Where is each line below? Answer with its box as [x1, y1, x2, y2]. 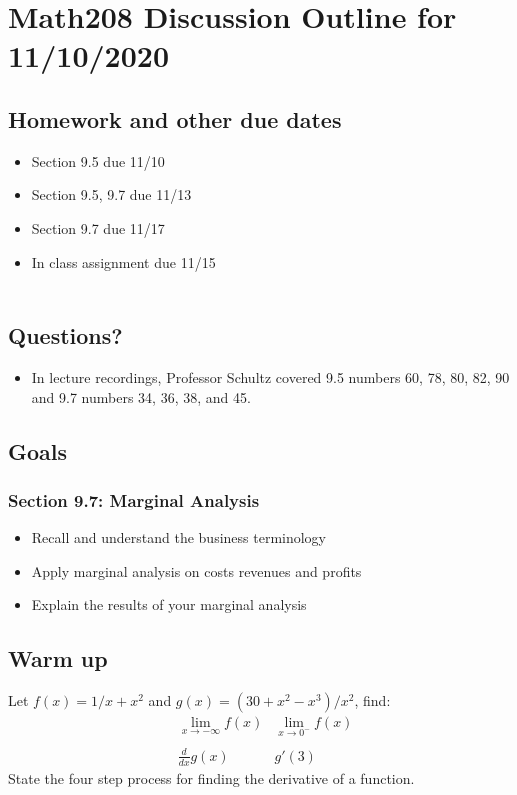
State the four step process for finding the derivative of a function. [8, 767, 415, 788]
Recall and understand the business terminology [31, 527, 327, 548]
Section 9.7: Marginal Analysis [8, 487, 260, 512]
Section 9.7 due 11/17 [31, 217, 165, 238]
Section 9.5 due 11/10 [31, 150, 165, 171]
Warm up [8, 643, 108, 674]
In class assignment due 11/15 [31, 251, 216, 272]
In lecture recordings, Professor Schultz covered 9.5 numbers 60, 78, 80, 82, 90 [31, 366, 510, 387]
